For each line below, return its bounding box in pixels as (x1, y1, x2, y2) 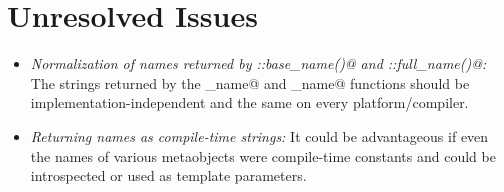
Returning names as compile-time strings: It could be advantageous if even (30, 125, 489, 146)
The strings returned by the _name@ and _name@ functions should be (30, 72, 470, 93)
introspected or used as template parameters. (30, 165, 307, 186)
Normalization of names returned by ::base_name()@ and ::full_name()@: (30, 53, 487, 74)
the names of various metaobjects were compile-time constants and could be (30, 145, 496, 166)
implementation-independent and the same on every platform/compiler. (30, 92, 469, 113)
